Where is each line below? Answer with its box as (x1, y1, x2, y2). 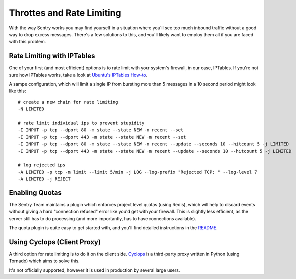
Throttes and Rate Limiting (9, 7, 122, 18)
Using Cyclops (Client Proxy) (9, 238, 101, 246)
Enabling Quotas (9, 188, 62, 197)
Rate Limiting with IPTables (9, 52, 95, 60)
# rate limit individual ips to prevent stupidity (18, 120, 145, 126)
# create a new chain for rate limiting (18, 99, 118, 105)
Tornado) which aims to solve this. (9, 258, 80, 264)
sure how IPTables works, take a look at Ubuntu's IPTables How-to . (9, 72, 148, 78)
